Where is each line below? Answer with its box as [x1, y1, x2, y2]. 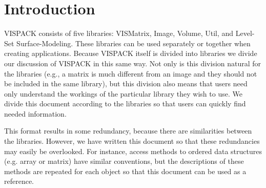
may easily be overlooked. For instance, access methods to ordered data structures [4, 145, 262, 156]
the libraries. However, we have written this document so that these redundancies [4, 136, 260, 146]
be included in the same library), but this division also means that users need [4, 78, 248, 89]
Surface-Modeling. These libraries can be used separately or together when [16, 37, 251, 48]
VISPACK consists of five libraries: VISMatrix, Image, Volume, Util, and [4, 28, 234, 39]
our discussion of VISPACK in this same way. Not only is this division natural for [4, 58, 261, 68]
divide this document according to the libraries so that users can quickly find [4, 98, 246, 109]
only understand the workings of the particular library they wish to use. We [4, 88, 242, 99]
